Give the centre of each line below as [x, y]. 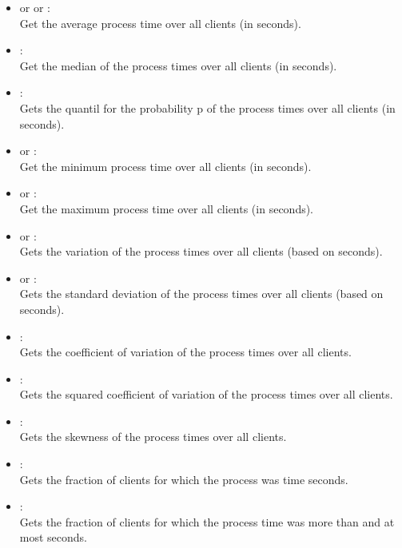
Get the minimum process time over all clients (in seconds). [165, 166]
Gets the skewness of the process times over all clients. [153, 437]
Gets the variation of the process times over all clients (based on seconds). [201, 251]
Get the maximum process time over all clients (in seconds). [167, 208]
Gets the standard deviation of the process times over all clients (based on [201, 294]
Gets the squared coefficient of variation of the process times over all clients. [206, 394]
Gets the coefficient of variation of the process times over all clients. [185, 352]
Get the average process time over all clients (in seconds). [160, 23]
